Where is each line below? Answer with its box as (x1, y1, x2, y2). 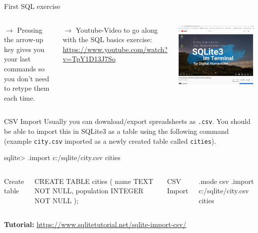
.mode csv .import (198, 175, 254, 186)
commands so (4, 63, 45, 73)
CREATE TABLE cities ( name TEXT (34, 175, 153, 186)
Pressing (17, 24, 43, 35)
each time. (4, 92, 35, 103)
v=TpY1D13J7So (63, 54, 116, 64)
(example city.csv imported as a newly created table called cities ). (4, 135, 216, 146)
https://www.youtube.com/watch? (63, 44, 168, 54)
